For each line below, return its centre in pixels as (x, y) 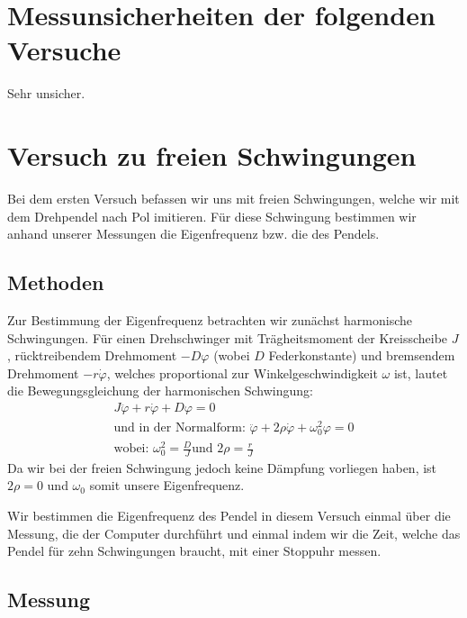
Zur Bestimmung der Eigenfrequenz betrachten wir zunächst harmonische (210, 320)
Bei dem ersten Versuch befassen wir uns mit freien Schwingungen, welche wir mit (233, 199)
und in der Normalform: (180, 428)
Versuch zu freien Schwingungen (212, 155)
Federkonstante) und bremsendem (362, 355)
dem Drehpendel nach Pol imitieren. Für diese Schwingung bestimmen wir (212, 216)
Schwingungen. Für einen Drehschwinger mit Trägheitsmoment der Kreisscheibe (228, 337)
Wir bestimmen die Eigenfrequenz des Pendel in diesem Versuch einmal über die (229, 516)
